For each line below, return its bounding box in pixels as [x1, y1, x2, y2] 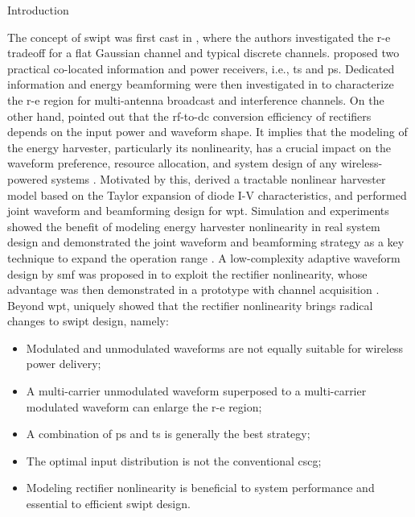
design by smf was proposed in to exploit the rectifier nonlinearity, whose [7, 265, 368, 282]
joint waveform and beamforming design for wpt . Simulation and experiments [7, 202, 389, 219]
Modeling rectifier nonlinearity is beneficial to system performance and [26, 479, 375, 496]
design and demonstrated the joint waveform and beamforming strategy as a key [7, 234, 405, 250]
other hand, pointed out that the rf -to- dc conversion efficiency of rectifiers [7, 107, 372, 124]
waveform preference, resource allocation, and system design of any [7, 155, 337, 172]
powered [7, 170, 48, 187]
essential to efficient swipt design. [26, 495, 191, 512]
